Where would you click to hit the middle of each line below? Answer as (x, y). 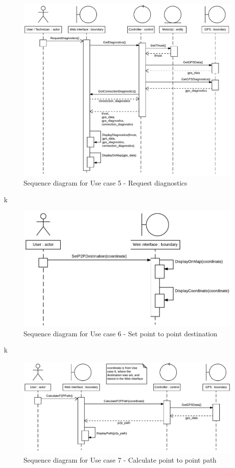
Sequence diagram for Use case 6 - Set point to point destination (120, 333)
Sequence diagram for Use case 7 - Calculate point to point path (120, 460)
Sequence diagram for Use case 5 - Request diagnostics (106, 183)
